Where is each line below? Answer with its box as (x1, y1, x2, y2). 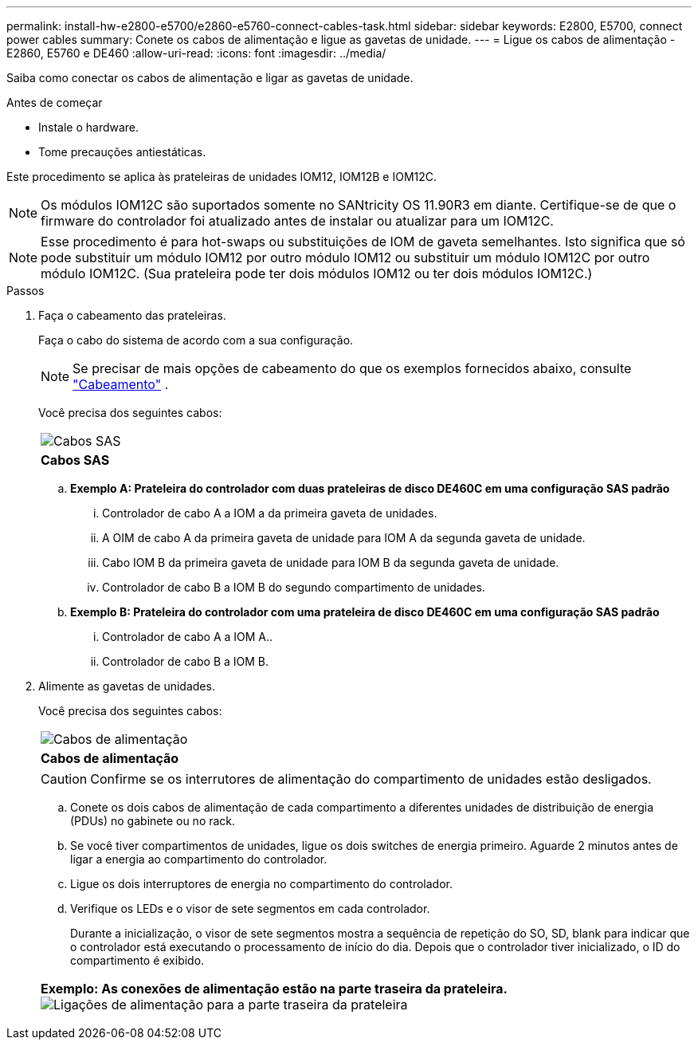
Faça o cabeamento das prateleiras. (38, 309, 226, 322)
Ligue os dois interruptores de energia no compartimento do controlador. (70, 877, 453, 891)
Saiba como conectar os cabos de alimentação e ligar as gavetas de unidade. (6, 71, 414, 85)
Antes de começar (6, 96, 103, 109)
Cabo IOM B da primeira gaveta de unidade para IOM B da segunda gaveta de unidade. (102, 556, 559, 569)
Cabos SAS (41, 452, 110, 468)
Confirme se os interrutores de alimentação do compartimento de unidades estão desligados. (90, 771, 652, 787)
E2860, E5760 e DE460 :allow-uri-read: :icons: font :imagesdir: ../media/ (6, 46, 386, 60)
